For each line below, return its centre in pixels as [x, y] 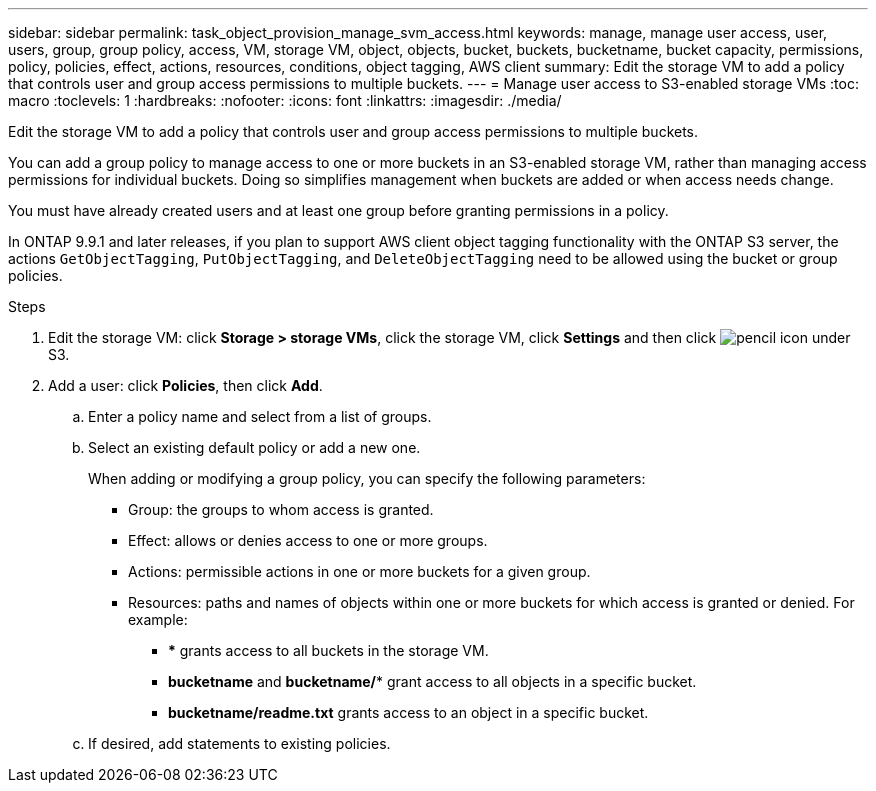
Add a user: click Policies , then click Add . [185, 385]
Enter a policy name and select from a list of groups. [260, 416]
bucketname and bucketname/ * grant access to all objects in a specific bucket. [432, 681]
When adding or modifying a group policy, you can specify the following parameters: [367, 478]
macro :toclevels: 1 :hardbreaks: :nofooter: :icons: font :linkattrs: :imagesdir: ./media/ [285, 100]
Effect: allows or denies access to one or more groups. [308, 540]
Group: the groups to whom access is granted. [281, 509]
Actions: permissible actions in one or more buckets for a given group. [359, 571]
